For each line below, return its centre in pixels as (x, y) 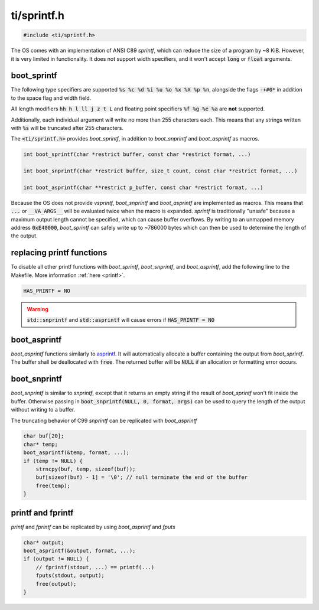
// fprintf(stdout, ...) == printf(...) (95, 567)
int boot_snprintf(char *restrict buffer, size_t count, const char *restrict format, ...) (160, 171)
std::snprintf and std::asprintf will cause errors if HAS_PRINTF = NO (121, 320)
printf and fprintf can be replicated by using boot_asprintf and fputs (93, 527)
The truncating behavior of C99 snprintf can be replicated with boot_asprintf (104, 420)
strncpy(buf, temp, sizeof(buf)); (86, 469)
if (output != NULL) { (56, 559)
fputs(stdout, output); (70, 575)
